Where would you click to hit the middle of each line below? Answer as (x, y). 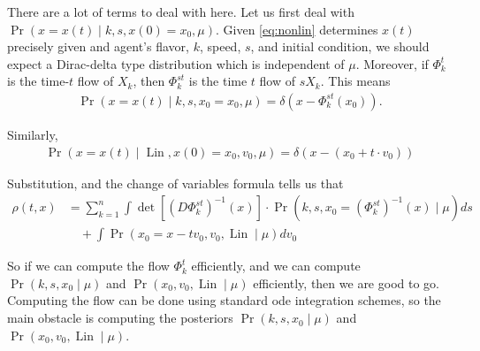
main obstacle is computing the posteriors (120, 318)
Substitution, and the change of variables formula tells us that (175, 183)
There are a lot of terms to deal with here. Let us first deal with (181, 11)
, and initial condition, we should (340, 46)
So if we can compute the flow (88, 266)
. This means (355, 81)
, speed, (220, 46)
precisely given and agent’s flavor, (98, 46)
